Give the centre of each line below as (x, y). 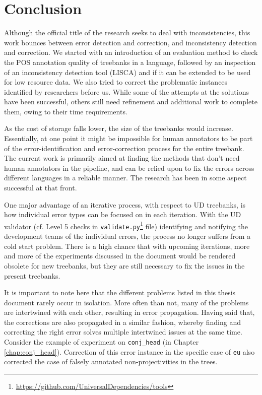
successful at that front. (41, 188)
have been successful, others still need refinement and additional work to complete (131, 102)
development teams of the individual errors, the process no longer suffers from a (127, 236)
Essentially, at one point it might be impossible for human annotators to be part (128, 138)
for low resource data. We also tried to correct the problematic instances (116, 82)
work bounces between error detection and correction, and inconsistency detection (130, 42)
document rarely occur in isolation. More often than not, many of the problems (126, 302)
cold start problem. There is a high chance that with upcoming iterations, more (127, 246)
